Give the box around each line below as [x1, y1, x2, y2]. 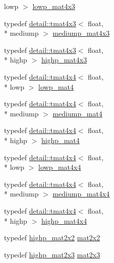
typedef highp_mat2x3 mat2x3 [4, 249, 100, 259]
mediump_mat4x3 [52, 28, 110, 38]
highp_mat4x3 [41, 54, 87, 65]
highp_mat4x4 [41, 215, 87, 226]
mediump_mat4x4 [52, 188, 110, 199]
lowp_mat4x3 [32, 1, 75, 11]
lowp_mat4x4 [38, 162, 81, 172]
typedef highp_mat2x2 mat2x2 [4, 232, 100, 243]
